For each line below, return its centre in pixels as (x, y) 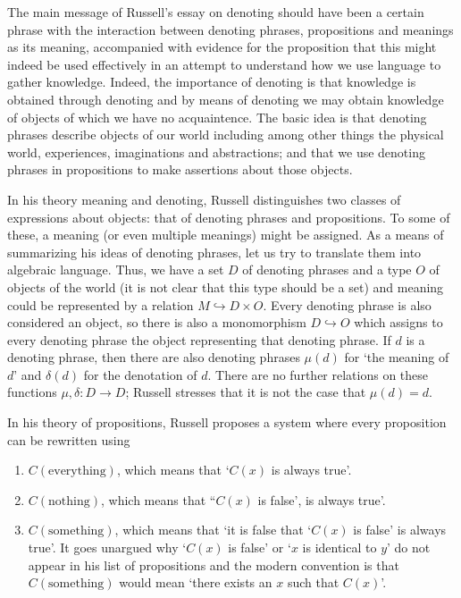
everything (77, 472)
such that (313, 582)
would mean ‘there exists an (196, 582)
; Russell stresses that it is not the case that (246, 392)
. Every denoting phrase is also (347, 304)
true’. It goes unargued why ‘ (107, 547)
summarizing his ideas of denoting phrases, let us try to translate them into (214, 252)
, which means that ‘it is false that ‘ (213, 530)
